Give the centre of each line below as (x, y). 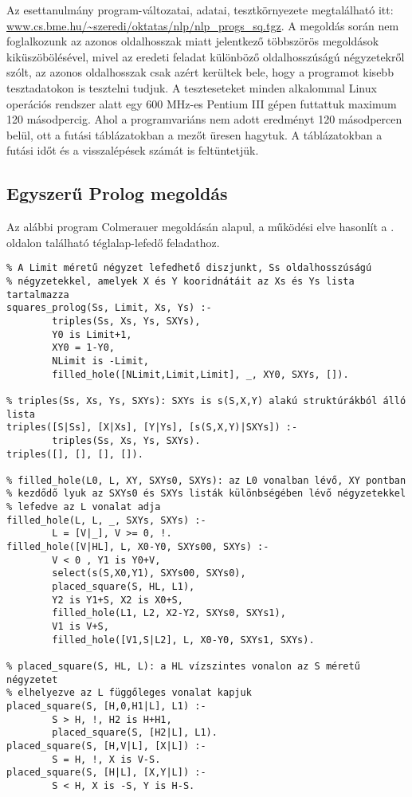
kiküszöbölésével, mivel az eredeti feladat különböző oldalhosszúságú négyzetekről (206, 56)
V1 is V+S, (80, 627)
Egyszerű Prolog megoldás (117, 193)
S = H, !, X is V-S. (106, 759)
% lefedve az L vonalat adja (84, 507)
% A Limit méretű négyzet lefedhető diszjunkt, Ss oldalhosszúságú (189, 268)
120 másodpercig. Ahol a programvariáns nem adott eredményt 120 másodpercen (204, 119)
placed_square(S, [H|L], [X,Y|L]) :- (106, 773)
